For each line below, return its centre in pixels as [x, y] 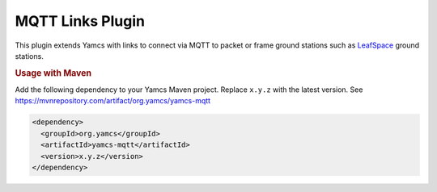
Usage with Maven [53, 73]
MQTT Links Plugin [80, 21]
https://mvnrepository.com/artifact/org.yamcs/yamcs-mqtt [112, 101]
